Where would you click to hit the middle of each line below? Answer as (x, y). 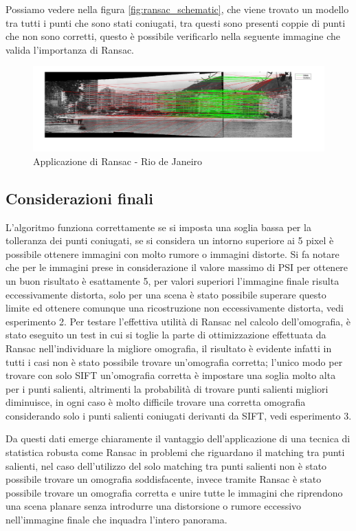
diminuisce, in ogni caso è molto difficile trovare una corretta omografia (156, 402)
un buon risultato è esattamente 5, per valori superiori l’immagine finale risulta (173, 280)
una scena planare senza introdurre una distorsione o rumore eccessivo (154, 506)
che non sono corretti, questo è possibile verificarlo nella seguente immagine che (173, 36)
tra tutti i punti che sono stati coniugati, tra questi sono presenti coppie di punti (176, 22)
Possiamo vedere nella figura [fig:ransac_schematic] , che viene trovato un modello (177, 9)
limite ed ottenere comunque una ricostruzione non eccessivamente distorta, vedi (175, 308)
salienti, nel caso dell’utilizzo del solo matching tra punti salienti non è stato (166, 465)
